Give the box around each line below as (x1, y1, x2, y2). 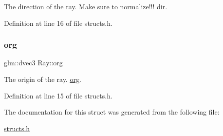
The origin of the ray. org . (4, 74, 81, 84)
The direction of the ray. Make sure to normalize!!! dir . (4, 1, 167, 11)
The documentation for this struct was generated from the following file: (4, 107, 220, 117)
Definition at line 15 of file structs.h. (4, 90, 112, 100)
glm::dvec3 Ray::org (4, 58, 63, 68)
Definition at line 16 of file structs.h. (4, 18, 112, 28)
